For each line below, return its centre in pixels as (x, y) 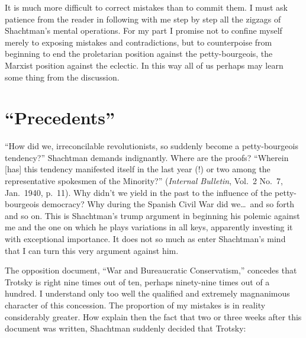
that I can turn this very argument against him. (92, 250)
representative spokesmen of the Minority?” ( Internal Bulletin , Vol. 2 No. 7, (144, 181)
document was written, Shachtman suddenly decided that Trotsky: (125, 328)
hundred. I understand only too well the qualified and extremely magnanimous (147, 293)
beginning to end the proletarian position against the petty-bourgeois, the (139, 54)
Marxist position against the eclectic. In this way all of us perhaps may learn (144, 65)
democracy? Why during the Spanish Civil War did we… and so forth (168, 204)
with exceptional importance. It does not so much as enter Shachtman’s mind (145, 239)
